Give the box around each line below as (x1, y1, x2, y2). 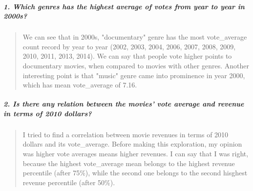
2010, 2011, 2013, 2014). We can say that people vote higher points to (22, 51, 232, 61)
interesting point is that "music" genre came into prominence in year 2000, (22, 70, 245, 80)
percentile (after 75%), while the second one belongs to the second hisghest (22, 168, 248, 178)
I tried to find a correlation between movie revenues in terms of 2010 (22, 129, 229, 139)
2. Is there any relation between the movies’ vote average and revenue (3, 99, 244, 109)
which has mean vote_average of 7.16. (22, 80, 137, 90)
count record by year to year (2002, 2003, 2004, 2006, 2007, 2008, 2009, (22, 41, 236, 51)
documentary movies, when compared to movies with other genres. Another (22, 60, 249, 70)
